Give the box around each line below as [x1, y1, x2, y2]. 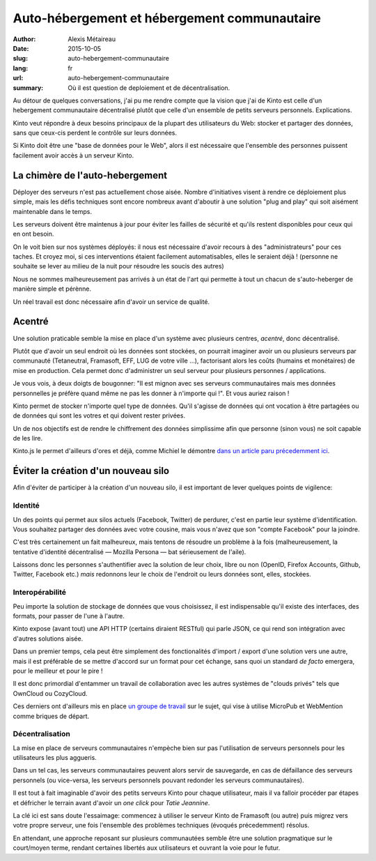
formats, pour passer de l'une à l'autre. [13, 612, 125, 620]
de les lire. [13, 434, 43, 443]
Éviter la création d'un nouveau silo [13, 465, 170, 477]
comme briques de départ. [13, 712, 90, 720]
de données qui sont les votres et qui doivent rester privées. [13, 411, 186, 420]
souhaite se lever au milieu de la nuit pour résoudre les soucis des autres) [13, 262, 224, 271]
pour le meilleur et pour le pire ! [13, 666, 103, 675]
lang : [13, 63, 29, 73]
